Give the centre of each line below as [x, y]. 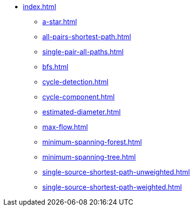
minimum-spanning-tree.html [89, 157]
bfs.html [55, 67]
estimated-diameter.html [82, 112]
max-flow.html [65, 127]
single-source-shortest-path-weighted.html [112, 187]
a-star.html [60, 22]
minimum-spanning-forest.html [92, 142]
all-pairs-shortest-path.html [87, 37]
